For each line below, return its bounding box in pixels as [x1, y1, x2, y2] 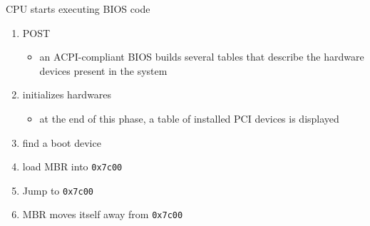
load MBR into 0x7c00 [22, 159, 123, 174]
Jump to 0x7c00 [22, 183, 93, 197]
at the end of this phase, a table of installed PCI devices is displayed [39, 111, 339, 125]
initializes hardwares [22, 87, 112, 102]
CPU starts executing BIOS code [6, 1, 150, 16]
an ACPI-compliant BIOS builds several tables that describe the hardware [39, 49, 364, 64]
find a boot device [22, 135, 101, 150]
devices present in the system [39, 63, 168, 78]
